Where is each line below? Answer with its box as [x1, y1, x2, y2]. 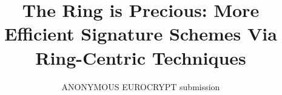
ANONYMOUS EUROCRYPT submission [61, 80, 220, 93]
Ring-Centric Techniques [35, 45, 246, 70]
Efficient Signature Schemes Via [4, 21, 277, 46]
